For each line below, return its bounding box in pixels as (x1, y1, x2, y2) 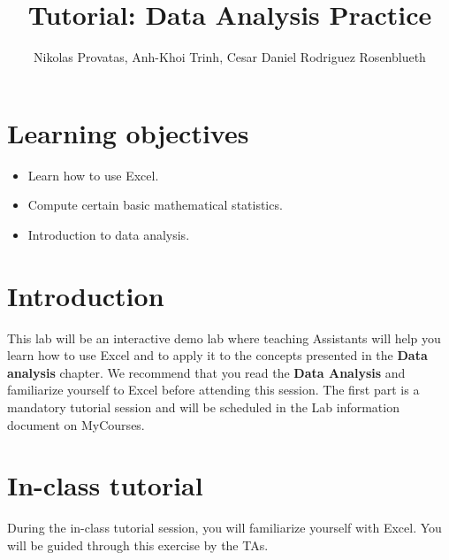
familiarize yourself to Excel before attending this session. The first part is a (7, 380, 420, 399)
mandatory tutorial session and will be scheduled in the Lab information (7, 397, 400, 416)
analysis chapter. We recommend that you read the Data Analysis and (7, 363, 406, 381)
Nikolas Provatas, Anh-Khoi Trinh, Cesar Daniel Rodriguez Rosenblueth (34, 48, 426, 66)
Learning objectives (7, 114, 249, 150)
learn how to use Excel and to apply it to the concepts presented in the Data (7, 346, 428, 364)
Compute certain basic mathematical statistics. (27, 196, 283, 214)
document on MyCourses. (7, 415, 145, 433)
